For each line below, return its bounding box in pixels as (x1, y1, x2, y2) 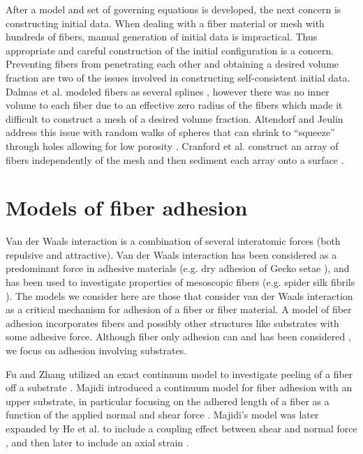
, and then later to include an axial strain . (6, 434, 189, 449)
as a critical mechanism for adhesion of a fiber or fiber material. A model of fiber (6, 302, 352, 317)
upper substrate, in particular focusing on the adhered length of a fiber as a (6, 393, 329, 408)
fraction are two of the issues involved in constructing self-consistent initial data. (6, 70, 350, 84)
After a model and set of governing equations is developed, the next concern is (6, 2, 341, 16)
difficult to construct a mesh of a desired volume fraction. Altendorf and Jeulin (6, 111, 343, 126)
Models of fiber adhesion (6, 193, 248, 222)
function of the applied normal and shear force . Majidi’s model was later (6, 407, 319, 422)
